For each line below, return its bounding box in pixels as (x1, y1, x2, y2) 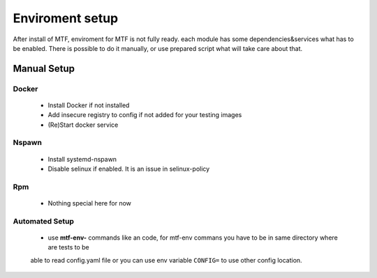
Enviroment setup (13, 10, 119, 26)
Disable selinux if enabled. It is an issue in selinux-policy (47, 164, 210, 173)
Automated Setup (13, 216, 75, 226)
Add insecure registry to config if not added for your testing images (47, 111, 242, 119)
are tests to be (47, 243, 90, 252)
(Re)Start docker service (47, 121, 119, 129)
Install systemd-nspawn (47, 155, 117, 163)
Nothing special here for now (47, 199, 132, 207)
